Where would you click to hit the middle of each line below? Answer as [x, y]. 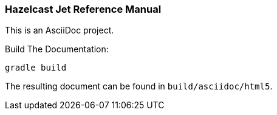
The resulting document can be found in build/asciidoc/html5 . [139, 86]
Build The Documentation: [57, 49]
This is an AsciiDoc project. [60, 30]
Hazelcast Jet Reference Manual [83, 9]
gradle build [36, 68]
